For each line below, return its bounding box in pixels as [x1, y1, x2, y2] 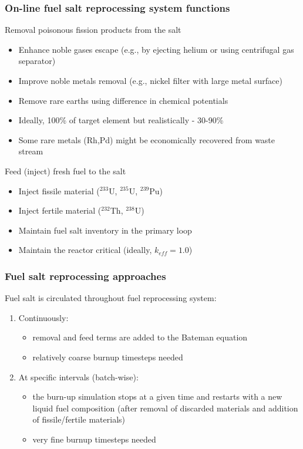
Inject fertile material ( [18, 204, 102, 217]
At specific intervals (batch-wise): [18, 370, 139, 383]
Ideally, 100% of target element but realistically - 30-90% [18, 114, 224, 126]
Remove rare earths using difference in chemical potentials [18, 94, 228, 106]
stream [18, 145, 43, 157]
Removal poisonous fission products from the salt [5, 23, 181, 36]
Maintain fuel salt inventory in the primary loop [18, 224, 192, 236]
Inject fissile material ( [18, 184, 100, 197]
